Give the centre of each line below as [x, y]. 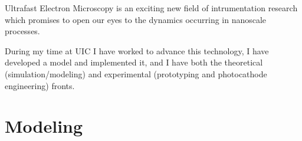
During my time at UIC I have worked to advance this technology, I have [137, 50]
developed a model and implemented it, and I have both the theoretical [134, 62]
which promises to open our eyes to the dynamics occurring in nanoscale [136, 19]
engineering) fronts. [40, 85]
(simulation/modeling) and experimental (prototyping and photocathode [136, 73]
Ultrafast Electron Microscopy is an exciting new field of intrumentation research [151, 8]
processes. [22, 31]
